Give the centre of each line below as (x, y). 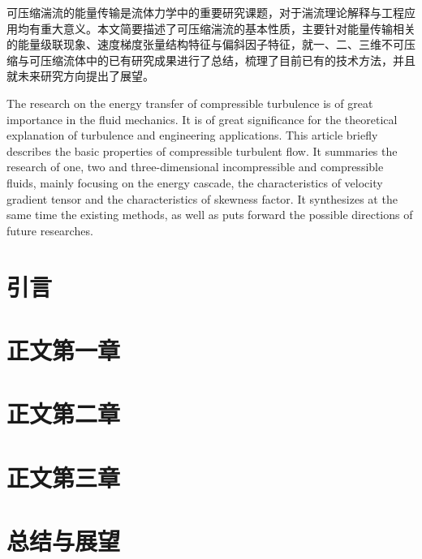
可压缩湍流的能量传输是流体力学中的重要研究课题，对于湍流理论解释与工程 (205, 12)
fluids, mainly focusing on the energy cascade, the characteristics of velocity (195, 182)
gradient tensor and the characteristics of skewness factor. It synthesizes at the (202, 198)
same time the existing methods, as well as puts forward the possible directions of (210, 215)
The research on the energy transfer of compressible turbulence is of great (190, 103)
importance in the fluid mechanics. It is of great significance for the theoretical (202, 119)
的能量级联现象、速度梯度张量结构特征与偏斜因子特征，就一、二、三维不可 (205, 44)
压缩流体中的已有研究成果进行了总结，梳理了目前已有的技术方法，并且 (228, 60)
